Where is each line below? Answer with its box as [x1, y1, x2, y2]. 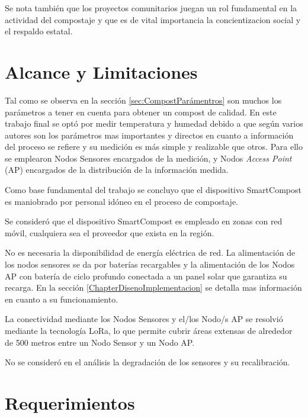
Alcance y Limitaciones [5, 59, 198, 83]
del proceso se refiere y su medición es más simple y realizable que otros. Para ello [5, 140, 303, 153]
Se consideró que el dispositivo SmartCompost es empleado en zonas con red [5, 215, 283, 227]
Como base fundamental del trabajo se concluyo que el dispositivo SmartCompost [5, 184, 301, 196]
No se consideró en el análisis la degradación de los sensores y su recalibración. [5, 356, 290, 368]
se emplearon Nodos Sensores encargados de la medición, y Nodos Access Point [5, 152, 292, 164]
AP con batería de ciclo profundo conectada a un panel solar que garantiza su [5, 269, 287, 282]
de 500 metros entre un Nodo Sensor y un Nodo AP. [5, 336, 195, 348]
